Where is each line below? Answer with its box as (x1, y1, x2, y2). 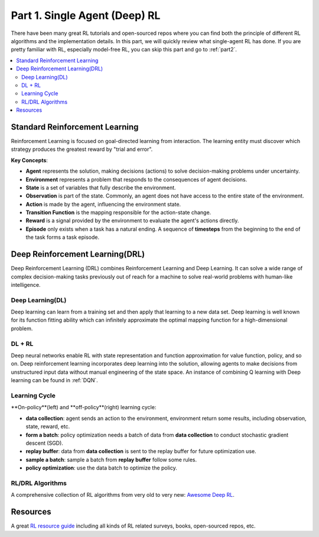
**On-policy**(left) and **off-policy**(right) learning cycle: (11, 404, 157, 411)
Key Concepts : (11, 157, 48, 164)
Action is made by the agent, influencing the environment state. (25, 200, 181, 208)
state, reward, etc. (25, 423, 70, 430)
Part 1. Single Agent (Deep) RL (11, 9, 161, 22)
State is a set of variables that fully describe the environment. (25, 184, 177, 191)
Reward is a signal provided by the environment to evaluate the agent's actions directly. (25, 217, 239, 224)
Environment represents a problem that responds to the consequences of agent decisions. (25, 176, 248, 183)
